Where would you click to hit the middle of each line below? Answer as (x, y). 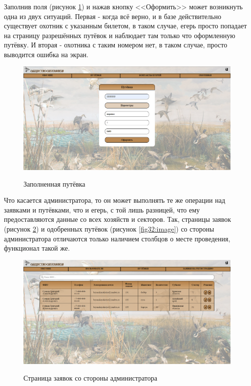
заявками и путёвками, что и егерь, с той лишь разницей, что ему (102, 209)
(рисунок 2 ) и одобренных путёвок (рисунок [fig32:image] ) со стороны (109, 228)
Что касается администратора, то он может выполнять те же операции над (115, 200)
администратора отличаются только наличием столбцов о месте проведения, (117, 238)
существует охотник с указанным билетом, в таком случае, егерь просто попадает (125, 26)
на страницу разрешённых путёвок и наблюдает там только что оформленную (120, 35)
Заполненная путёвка (54, 183)
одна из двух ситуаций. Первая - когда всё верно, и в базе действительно (113, 16)
